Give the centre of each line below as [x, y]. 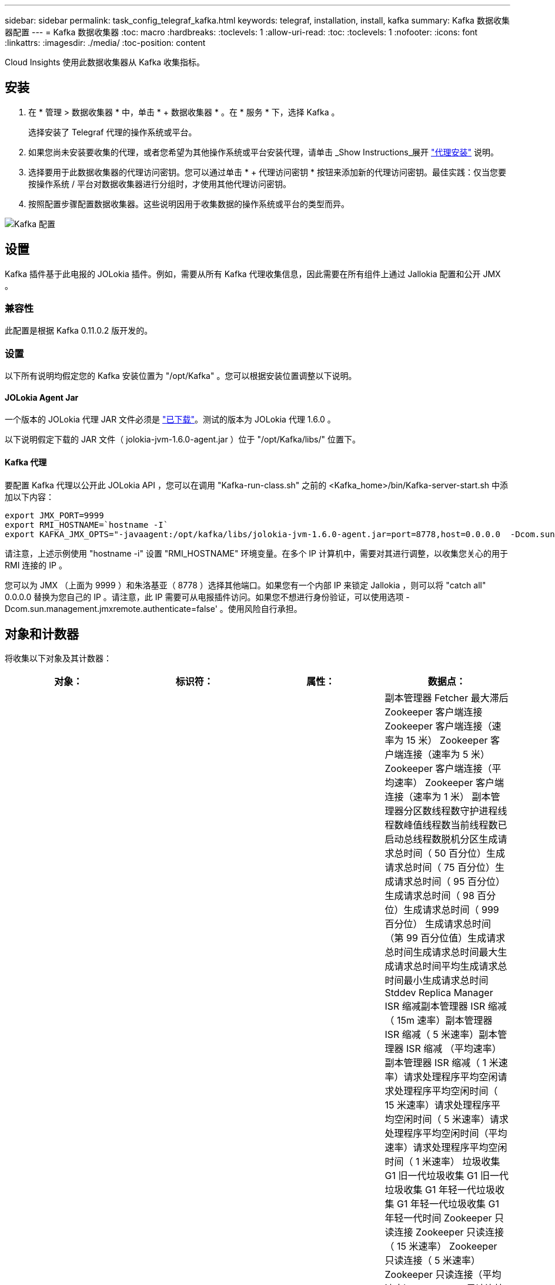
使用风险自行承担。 [265, 608]
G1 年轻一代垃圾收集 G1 [448, 1204]
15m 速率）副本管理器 [445, 1021]
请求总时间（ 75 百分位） [440, 868]
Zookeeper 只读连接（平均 [443, 1275]
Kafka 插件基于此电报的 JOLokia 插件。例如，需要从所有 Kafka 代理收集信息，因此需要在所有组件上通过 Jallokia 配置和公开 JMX [253, 274]
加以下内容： [29, 497]
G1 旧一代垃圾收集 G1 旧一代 [447, 1176]
